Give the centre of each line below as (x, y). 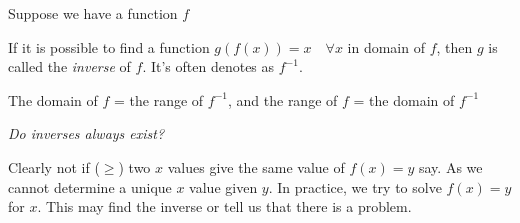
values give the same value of (256, 166)
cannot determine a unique (90, 186)
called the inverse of (69, 66)
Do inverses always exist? (86, 133)
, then (454, 46)
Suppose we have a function (93, 13)
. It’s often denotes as (208, 66)
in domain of (386, 46)
